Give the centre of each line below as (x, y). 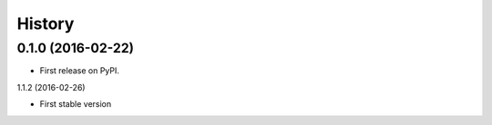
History (46, 24)
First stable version (76, 104)
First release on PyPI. (80, 71)
